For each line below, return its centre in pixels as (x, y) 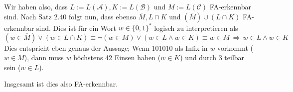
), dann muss (44, 57)
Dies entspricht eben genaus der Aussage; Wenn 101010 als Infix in (106, 47)
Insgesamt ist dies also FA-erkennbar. (61, 84)
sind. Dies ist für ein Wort (76, 28)
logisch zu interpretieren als (196, 28)
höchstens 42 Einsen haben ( (117, 57)
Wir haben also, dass (36, 6)
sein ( (12, 67)
